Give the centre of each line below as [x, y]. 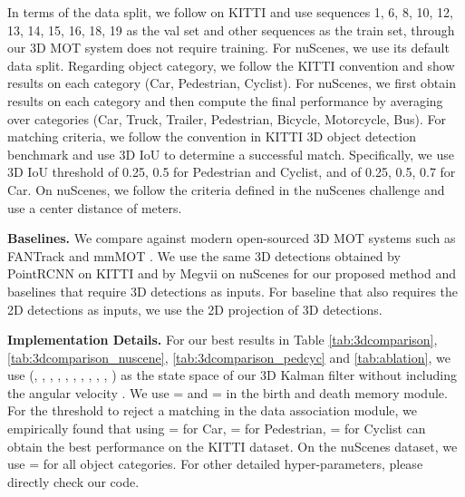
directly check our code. [73, 481]
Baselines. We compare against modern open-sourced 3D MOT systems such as [232, 238]
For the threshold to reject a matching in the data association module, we [213, 410]
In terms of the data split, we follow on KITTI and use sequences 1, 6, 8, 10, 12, [230, 12]
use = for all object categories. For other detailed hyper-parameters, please [215, 464]
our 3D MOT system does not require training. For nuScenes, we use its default [228, 48]
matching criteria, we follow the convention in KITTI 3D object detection [212, 136]
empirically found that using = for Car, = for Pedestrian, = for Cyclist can [217, 429]
